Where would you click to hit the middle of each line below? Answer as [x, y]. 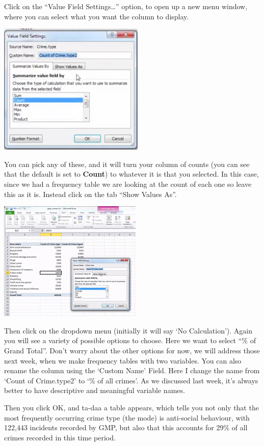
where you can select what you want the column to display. [97, 16]
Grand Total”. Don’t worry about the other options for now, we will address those [132, 350]
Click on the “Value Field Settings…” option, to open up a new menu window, [126, 6]
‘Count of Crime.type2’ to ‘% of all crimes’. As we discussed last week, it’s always [131, 380]
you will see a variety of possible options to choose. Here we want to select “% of [130, 340]
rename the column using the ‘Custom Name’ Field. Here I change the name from [132, 370]
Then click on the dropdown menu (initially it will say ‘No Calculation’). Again [128, 330]
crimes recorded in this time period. [60, 437]
